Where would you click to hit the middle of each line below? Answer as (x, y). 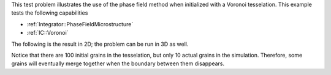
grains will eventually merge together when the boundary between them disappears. (118, 63)
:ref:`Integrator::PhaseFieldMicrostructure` (80, 24)
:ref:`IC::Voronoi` (48, 33)
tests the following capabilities (50, 13)
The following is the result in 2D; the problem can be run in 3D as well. (100, 44)
